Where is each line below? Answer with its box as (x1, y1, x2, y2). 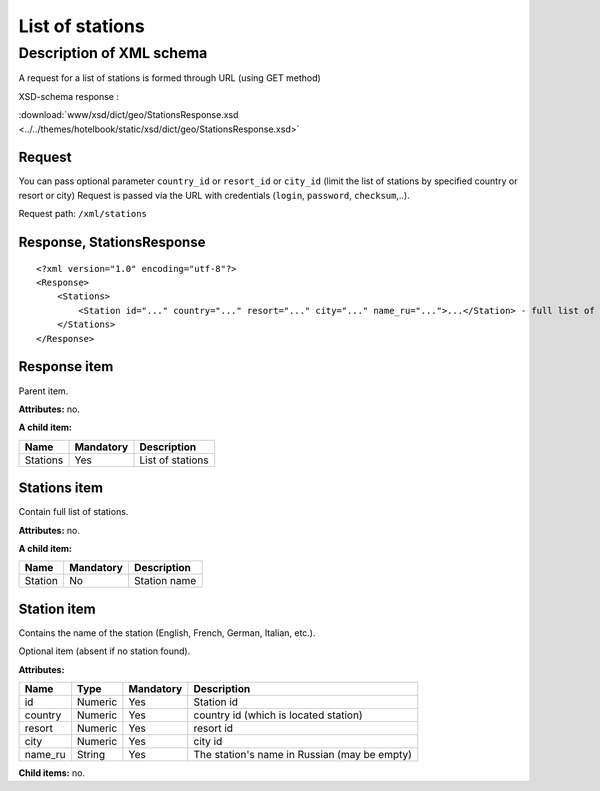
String (76, 748, 106, 762)
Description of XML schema (18, 44, 208, 62)
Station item (18, 600, 96, 617)
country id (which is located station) (193, 708, 363, 722)
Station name (133, 574, 197, 588)
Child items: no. (18, 767, 85, 779)
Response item (18, 358, 114, 375)
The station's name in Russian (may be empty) (193, 748, 412, 762)
